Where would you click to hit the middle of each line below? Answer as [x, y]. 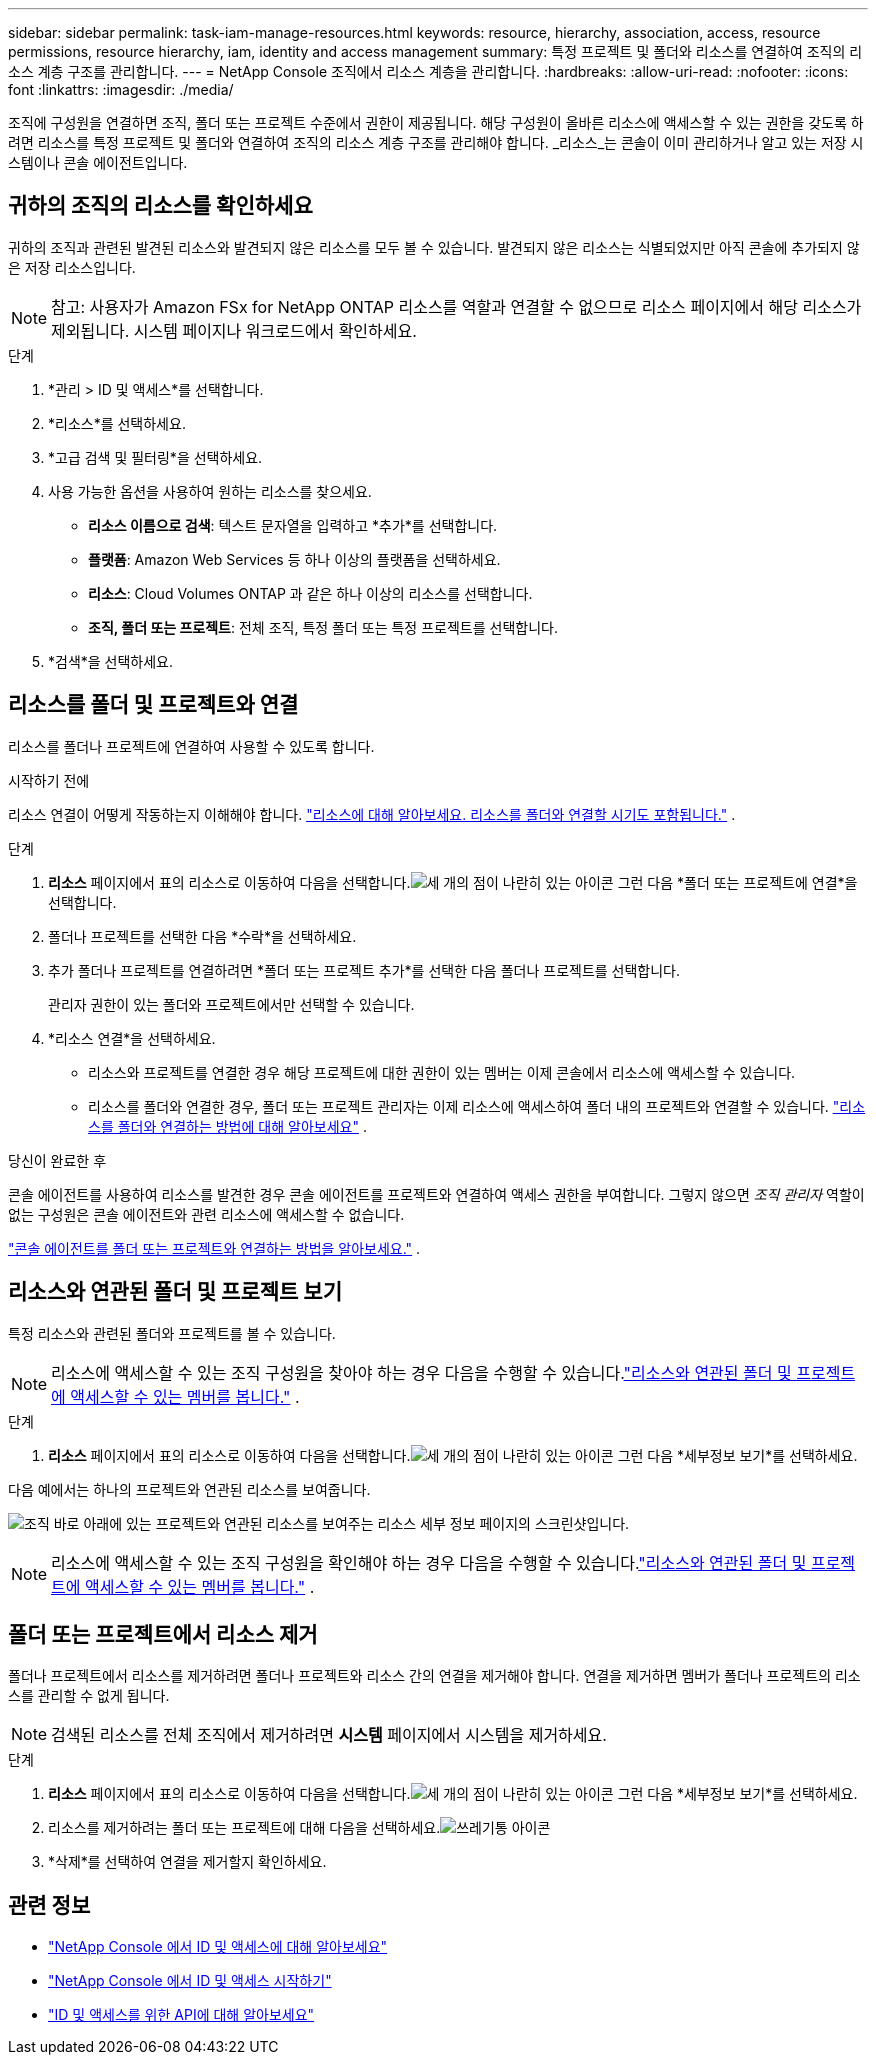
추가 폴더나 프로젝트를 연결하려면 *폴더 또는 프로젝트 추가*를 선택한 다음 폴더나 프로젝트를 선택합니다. [364, 970]
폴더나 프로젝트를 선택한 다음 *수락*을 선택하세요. [202, 936]
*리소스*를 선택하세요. [117, 423]
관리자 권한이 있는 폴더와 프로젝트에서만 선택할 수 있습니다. [231, 1004]
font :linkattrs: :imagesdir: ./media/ [121, 89]
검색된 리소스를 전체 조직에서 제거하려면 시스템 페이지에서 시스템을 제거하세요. [329, 1735]
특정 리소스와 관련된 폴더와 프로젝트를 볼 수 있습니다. [172, 1333]
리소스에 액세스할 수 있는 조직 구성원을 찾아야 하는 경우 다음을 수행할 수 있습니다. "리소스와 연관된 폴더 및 [421, 1372]
